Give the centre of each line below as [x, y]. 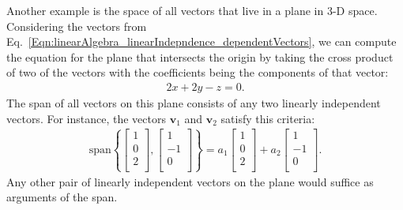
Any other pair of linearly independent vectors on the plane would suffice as [190, 181]
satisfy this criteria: [268, 118]
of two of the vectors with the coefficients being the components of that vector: [198, 72]
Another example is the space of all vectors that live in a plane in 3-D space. [192, 10]
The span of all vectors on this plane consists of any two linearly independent [194, 103]
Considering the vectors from [77, 26]
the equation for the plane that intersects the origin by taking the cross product [200, 56]
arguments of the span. [62, 197]
